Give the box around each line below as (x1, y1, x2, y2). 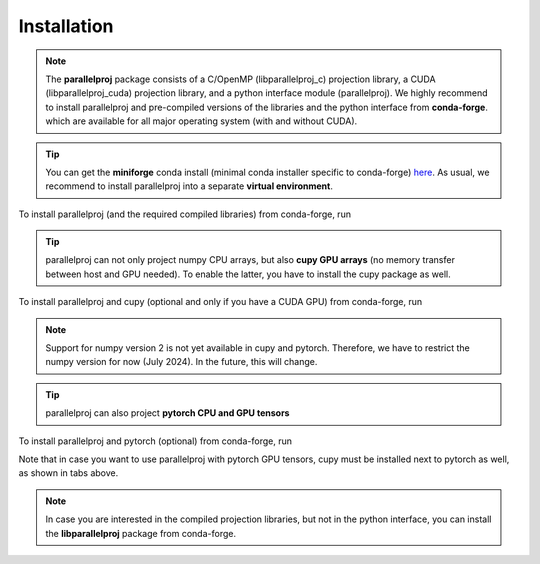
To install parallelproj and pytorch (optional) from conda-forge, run (18, 435, 292, 447)
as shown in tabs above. (18, 467, 119, 479)
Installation (18, 15, 114, 37)
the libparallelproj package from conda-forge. (45, 527, 237, 539)
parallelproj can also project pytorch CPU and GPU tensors (45, 407, 290, 419)
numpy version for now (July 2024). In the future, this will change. (45, 356, 318, 368)
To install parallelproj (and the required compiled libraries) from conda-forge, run (18, 208, 352, 220)
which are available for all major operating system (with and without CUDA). (45, 115, 358, 127)
